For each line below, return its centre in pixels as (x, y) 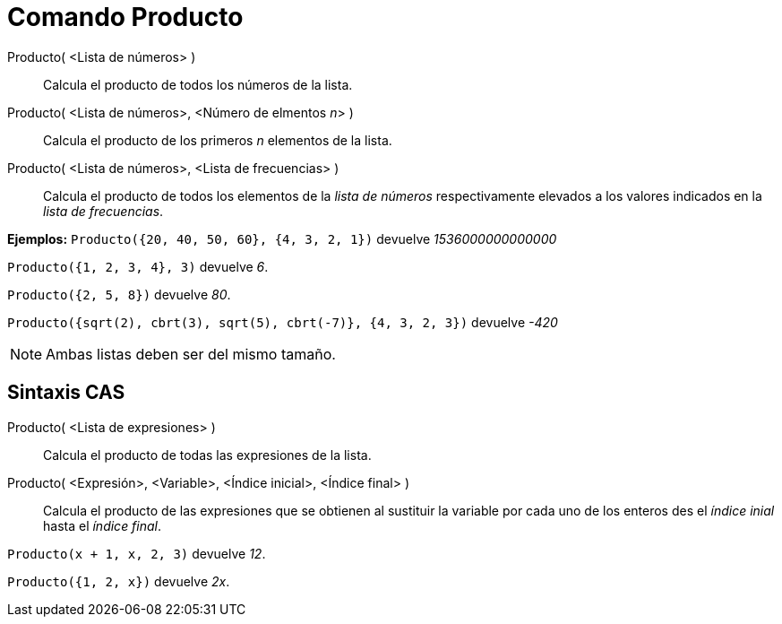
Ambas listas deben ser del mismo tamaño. (191, 354)
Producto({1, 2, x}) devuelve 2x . (119, 581)
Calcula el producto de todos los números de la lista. (198, 84)
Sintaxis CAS (66, 393)
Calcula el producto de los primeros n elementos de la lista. (218, 140)
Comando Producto (125, 17)
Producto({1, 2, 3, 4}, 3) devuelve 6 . (138, 266)
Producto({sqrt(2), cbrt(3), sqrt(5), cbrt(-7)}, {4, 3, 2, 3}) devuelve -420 (283, 322)
